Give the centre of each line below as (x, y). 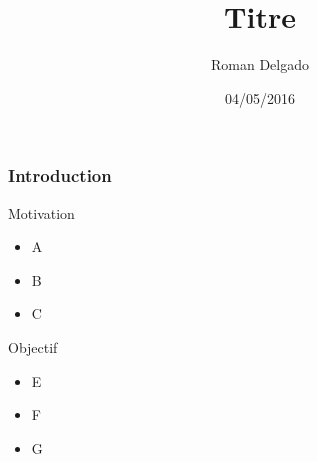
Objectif (33, 346)
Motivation (41, 212)
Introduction (60, 175)
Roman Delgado (260, 64)
